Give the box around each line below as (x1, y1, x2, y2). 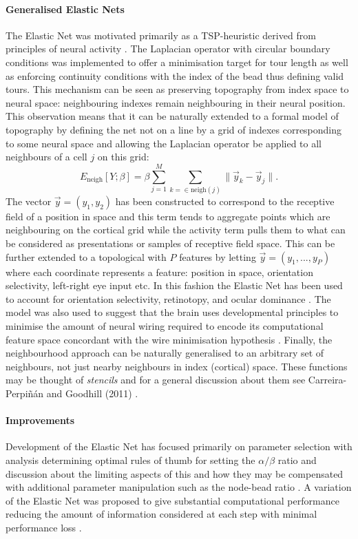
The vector (6, 193, 52, 208)
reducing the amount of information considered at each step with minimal (6, 507, 317, 521)
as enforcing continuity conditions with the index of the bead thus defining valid (6, 68, 344, 83)
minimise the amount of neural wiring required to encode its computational (6, 319, 324, 333)
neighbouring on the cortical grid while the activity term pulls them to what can (6, 222, 346, 237)
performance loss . (6, 520, 82, 534)
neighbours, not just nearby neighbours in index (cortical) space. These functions (6, 359, 348, 373)
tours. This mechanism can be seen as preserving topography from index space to (6, 82, 349, 96)
